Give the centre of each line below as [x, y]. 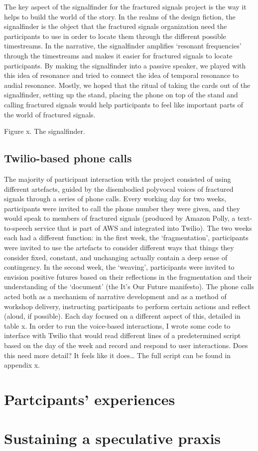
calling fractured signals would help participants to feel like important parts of [124, 104]
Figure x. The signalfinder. [45, 131]
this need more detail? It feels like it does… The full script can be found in [118, 355]
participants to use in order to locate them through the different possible [115, 36]
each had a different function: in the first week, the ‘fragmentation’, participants [126, 237]
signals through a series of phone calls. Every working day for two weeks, [115, 199]
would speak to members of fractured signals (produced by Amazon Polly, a [120, 218]
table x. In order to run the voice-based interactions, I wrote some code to [117, 325]
